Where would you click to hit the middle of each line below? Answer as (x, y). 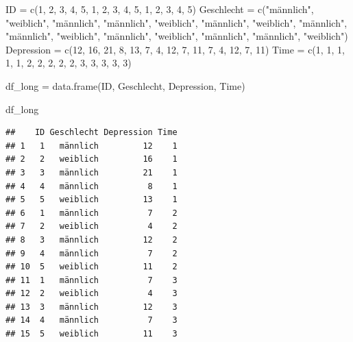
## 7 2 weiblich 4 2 (92, 227)
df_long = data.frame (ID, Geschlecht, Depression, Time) (125, 85)
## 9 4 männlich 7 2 (92, 253)
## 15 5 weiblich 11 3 (92, 334)
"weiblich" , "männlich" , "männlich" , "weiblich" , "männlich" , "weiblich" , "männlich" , (176, 22)
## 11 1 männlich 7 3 (92, 280)
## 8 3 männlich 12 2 (92, 240)
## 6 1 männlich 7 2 (92, 213)
